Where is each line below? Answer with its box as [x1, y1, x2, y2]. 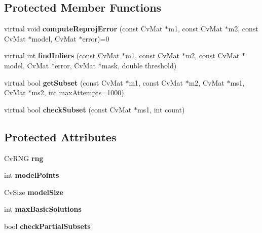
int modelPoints [4, 170, 59, 180]
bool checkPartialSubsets [4, 220, 91, 231]
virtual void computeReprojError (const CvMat [4, 23, 163, 34]
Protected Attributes [4, 129, 117, 144]
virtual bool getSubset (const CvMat [4, 77, 123, 88]
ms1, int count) [137, 104, 185, 114]
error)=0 [82, 33, 109, 44]
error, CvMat [54, 60, 96, 70]
